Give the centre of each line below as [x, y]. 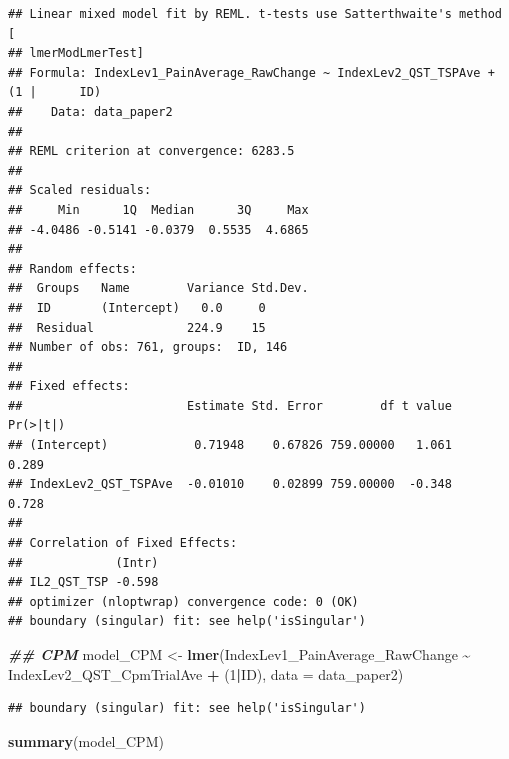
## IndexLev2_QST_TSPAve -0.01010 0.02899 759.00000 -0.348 [230, 484]
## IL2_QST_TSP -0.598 [83, 582]
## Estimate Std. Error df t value [230, 405]
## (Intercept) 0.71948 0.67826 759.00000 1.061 [230, 445]
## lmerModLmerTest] [76, 53]
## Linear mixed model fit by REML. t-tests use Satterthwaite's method [255, 14]
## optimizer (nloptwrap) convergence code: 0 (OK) [183, 601]
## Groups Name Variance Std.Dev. [158, 288]
